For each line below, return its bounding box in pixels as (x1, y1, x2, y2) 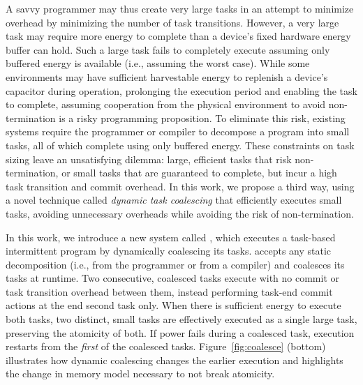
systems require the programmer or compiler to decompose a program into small (6, 124, 350, 139)
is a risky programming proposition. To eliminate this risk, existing (59, 110, 346, 125)
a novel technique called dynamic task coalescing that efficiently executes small (6, 192, 342, 207)
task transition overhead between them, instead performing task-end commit (6, 284, 333, 299)
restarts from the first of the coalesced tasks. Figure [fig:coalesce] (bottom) (6, 339, 326, 354)
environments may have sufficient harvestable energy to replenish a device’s (6, 69, 328, 84)
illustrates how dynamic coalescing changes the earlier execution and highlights (6, 352, 343, 367)
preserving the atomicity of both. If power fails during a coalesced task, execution (6, 325, 355, 340)
